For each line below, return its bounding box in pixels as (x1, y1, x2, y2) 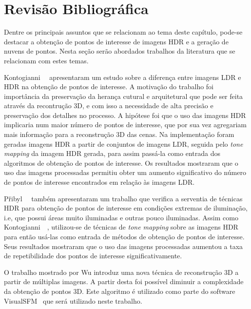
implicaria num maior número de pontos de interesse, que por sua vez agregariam (4, 119, 247, 130)
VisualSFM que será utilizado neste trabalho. (4, 295, 142, 306)
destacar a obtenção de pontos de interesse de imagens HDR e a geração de (4, 36, 229, 46)
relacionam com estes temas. (4, 55, 89, 65)
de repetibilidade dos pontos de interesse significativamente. (4, 251, 182, 261)
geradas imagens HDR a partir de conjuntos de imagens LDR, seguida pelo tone (4, 138, 243, 149)
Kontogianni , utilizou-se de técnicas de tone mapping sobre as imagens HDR (4, 222, 238, 232)
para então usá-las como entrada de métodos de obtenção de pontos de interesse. (4, 232, 245, 241)
